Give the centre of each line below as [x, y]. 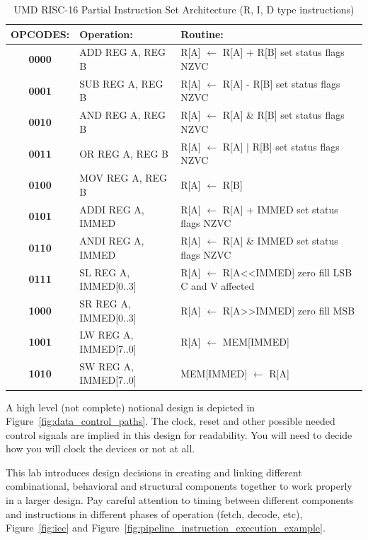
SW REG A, [107, 366]
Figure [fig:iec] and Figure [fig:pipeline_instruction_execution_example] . [166, 528]
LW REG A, [107, 335]
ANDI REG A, [112, 241]
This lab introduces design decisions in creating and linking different [154, 472]
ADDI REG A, [112, 209]
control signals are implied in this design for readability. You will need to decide [179, 434]
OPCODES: [40, 34]
